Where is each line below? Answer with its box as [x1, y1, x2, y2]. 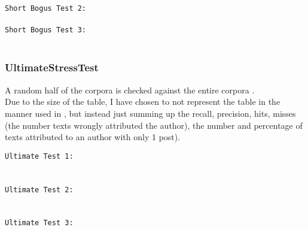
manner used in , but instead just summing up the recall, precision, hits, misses [5, 107, 296, 119]
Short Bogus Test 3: [5, 26, 87, 35]
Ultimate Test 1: [5, 152, 74, 161]
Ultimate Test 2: [5, 185, 74, 194]
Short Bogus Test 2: [5, 4, 87, 13]
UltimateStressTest [5, 60, 99, 75]
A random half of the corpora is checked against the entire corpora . [5, 83, 255, 96]
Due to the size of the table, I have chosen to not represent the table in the [5, 95, 280, 108]
